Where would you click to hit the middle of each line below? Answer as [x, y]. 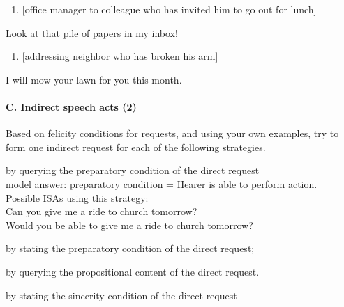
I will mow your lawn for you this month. [94, 79]
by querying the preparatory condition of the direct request [133, 170]
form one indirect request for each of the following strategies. [136, 147]
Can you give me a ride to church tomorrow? [102, 211]
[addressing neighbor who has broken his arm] [120, 56]
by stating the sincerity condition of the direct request [121, 295]
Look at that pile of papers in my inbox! [92, 32]
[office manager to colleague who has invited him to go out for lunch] [169, 9]
